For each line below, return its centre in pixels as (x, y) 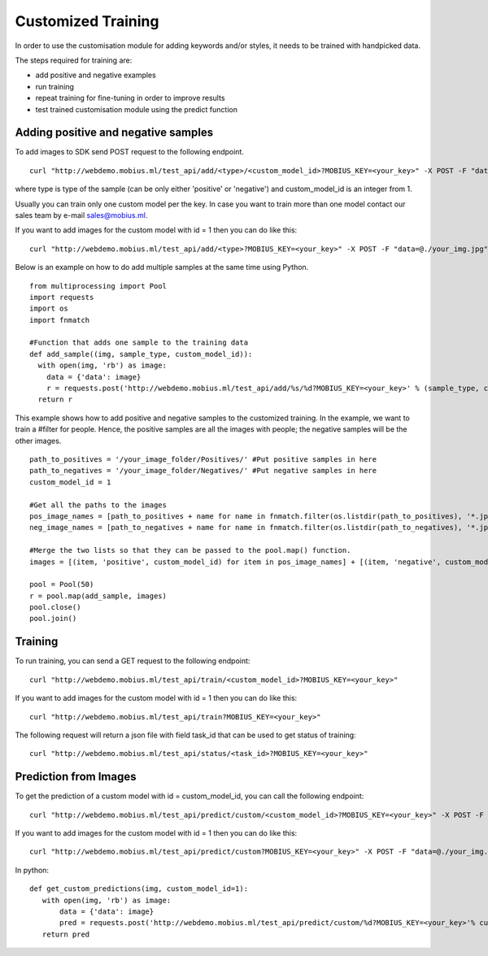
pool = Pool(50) (62, 584)
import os (49, 309)
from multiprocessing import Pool (98, 286)
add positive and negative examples (96, 75)
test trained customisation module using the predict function (136, 109)
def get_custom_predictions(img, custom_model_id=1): (139, 889)
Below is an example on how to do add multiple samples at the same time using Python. (162, 267)
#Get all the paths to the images (98, 505)
